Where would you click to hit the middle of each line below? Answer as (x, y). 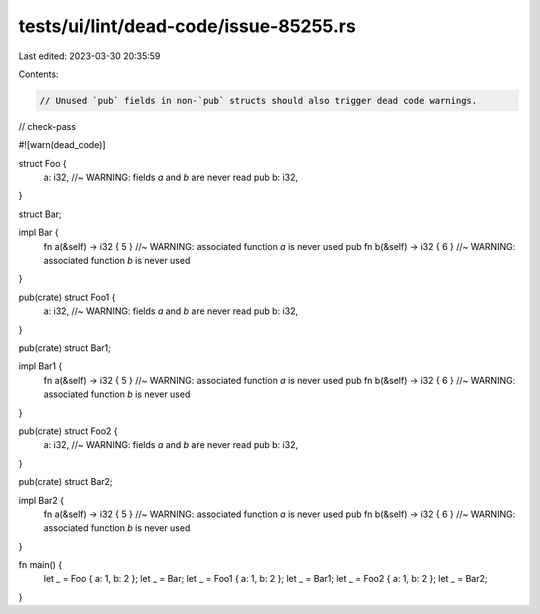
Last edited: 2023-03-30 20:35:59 (89, 56)
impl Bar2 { (41, 500)
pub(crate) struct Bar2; (66, 482)
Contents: (38, 74)
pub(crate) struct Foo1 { (67, 297)
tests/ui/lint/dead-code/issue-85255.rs (187, 26)
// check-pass (47, 126)
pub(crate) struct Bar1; (65, 347)
